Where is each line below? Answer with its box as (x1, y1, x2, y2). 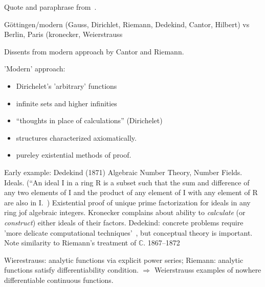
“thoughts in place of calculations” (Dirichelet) (16, 115, 163, 126)
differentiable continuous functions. (4, 274, 114, 285)
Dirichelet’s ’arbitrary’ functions (16, 80, 117, 91)
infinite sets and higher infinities (16, 98, 117, 108)
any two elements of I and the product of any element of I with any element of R (4, 187, 258, 198)
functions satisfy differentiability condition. (4, 264, 139, 275)
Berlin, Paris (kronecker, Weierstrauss (4, 29, 123, 40)
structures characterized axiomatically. (16, 132, 137, 143)
